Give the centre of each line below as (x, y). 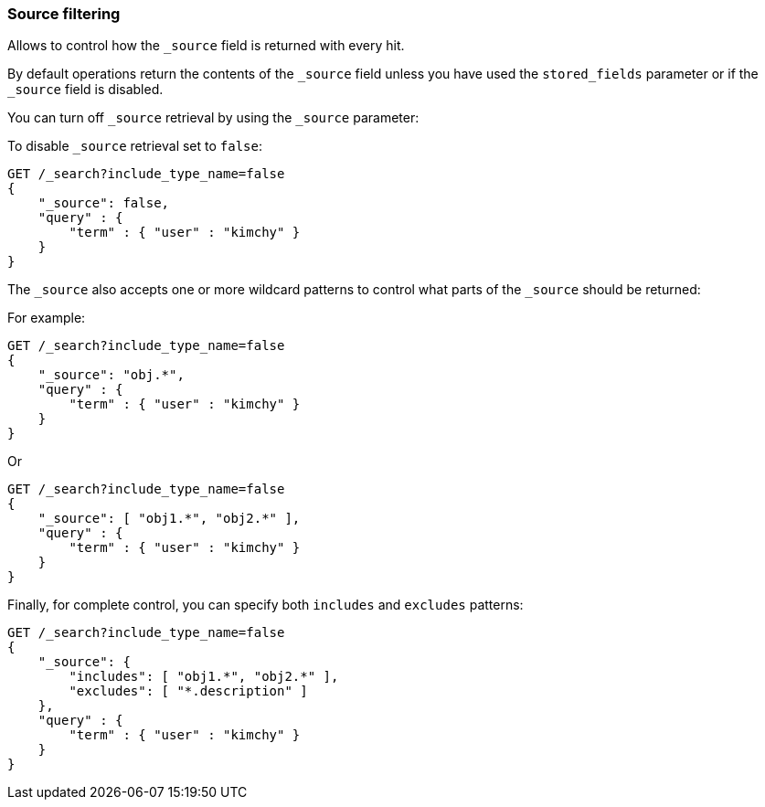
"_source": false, (104, 203)
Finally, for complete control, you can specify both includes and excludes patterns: (266, 605)
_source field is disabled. (85, 90)
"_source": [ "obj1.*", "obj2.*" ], (169, 519)
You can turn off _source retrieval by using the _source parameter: (213, 118)
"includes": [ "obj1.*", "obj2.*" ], (204, 677)
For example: (47, 318)
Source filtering (64, 14)
